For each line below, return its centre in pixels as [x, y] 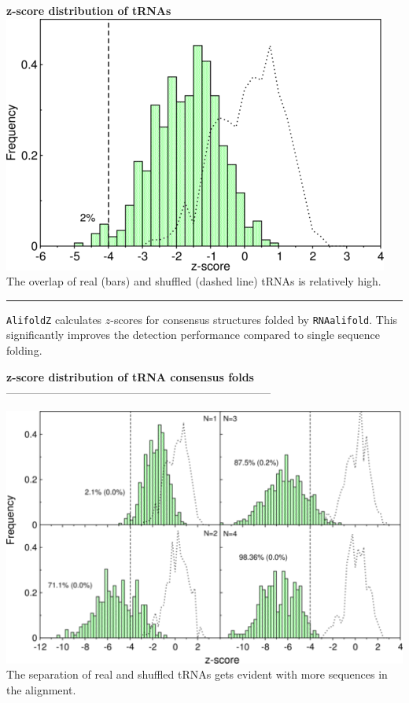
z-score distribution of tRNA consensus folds [130, 376]
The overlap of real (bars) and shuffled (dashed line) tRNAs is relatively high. [194, 281]
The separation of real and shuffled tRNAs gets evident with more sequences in [197, 674]
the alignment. [41, 690]
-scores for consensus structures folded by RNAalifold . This [254, 319]
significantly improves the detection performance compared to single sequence [193, 335]
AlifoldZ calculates [54, 319]
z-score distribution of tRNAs [89, 10]
